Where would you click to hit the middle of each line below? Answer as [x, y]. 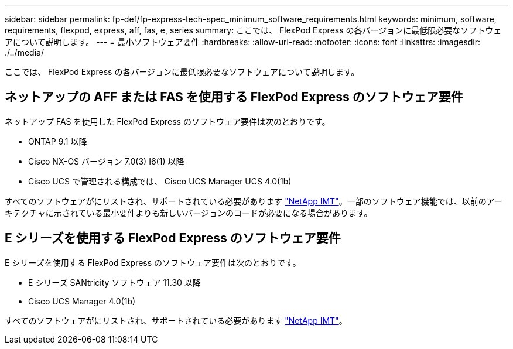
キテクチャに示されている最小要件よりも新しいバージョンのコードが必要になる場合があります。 [189, 213]
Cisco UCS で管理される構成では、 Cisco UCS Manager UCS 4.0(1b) [160, 181]
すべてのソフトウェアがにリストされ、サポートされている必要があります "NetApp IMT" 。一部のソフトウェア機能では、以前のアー [254, 201]
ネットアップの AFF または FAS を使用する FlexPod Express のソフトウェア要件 [234, 97]
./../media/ [24, 52]
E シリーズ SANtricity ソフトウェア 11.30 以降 [114, 282]
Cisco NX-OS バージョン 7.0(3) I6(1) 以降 [106, 161]
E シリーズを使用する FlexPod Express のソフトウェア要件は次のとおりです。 [153, 262]
